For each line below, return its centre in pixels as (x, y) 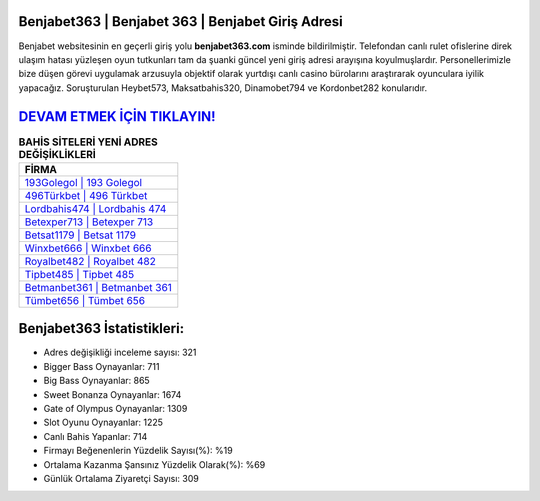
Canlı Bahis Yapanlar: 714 (95, 436)
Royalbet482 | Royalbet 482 (90, 261)
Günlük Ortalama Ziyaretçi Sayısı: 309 (121, 478)
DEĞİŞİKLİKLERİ (57, 154)
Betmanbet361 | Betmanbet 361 (98, 287)
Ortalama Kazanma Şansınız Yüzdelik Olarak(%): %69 (154, 464)
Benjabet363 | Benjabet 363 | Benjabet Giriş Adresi (181, 21)
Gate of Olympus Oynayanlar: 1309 (115, 409)
